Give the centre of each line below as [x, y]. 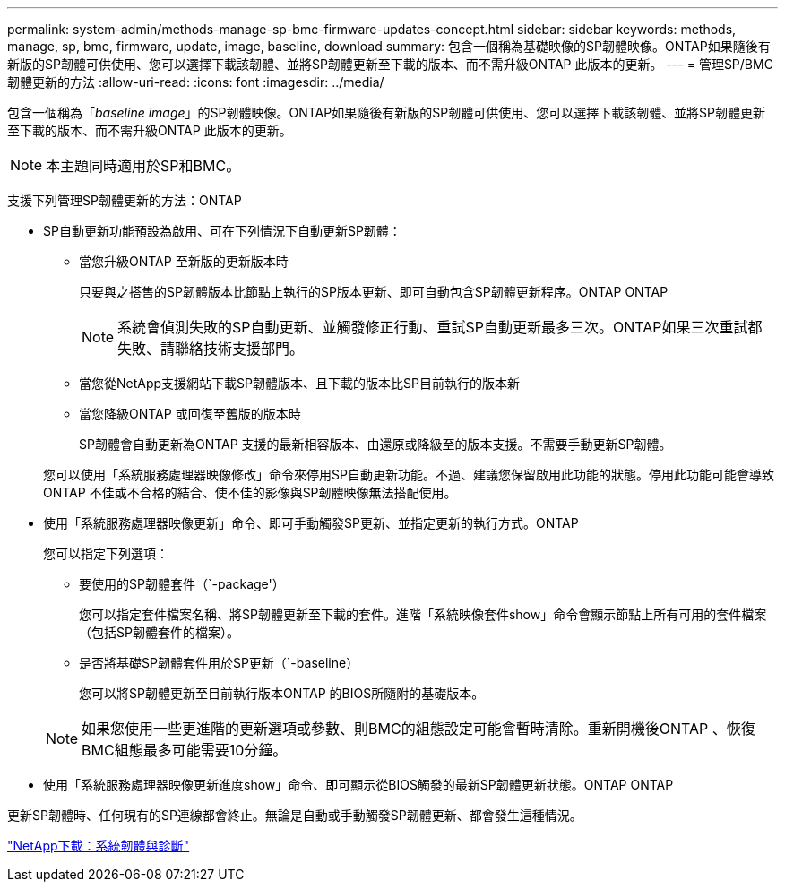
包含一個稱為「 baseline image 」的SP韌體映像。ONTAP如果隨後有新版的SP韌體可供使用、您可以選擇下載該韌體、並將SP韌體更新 [387, 112]
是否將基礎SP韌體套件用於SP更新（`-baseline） [219, 663]
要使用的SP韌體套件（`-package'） [182, 584]
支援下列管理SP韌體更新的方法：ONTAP [125, 200]
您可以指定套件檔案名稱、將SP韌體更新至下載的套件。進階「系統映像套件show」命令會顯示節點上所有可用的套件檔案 [423, 614]
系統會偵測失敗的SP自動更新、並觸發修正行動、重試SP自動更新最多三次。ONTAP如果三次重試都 [440, 327]
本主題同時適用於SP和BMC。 [143, 166]
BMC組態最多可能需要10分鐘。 [185, 750]
